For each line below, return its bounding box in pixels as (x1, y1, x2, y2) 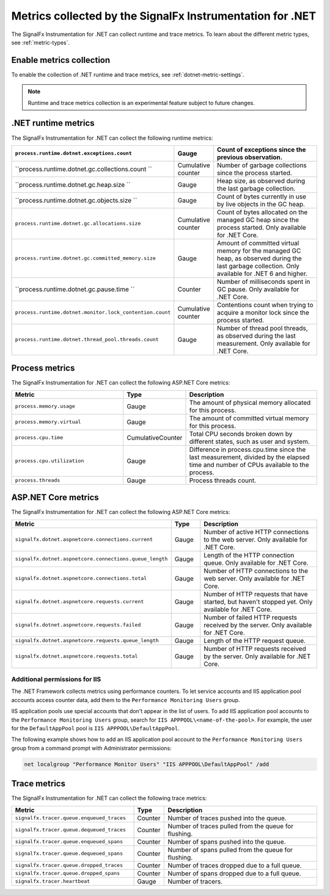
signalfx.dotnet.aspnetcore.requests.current (15, 598, 144, 605)
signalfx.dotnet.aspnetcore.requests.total (15, 653, 138, 659)
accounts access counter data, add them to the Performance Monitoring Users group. (11, 696, 240, 703)
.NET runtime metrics (11, 118, 95, 128)
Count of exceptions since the (217, 145, 306, 154)
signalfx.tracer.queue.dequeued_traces (15, 827, 127, 833)
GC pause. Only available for (217, 284, 299, 293)
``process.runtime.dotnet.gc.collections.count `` (15, 165, 152, 173)
